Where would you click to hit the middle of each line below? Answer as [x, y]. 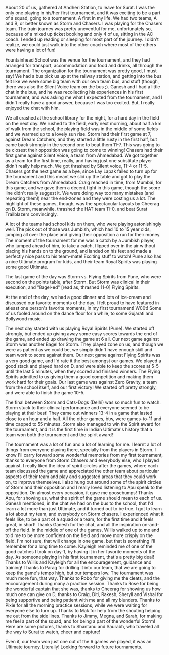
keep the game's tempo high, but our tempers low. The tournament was [79, 573]
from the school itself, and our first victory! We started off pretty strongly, [81, 387]
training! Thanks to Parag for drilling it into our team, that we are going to [80, 568]
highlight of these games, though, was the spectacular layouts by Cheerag [82, 203]
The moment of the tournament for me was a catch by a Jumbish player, [80, 240]
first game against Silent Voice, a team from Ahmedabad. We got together [82, 155]
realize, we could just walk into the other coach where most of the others [81, 45]
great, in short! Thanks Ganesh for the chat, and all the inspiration [73, 525]
